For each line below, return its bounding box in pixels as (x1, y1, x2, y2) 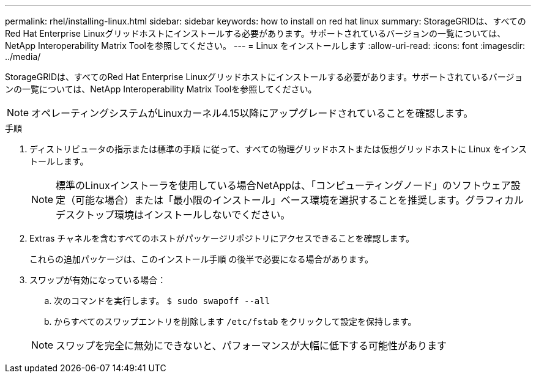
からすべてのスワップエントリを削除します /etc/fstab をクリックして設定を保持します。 (54, 316, 417, 327)
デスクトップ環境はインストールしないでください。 (56, 209, 291, 221)
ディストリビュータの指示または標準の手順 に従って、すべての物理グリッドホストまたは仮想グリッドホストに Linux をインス (29, 144, 527, 154)
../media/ (5, 51, 41, 62)
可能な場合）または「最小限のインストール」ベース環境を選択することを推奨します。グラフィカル (75, 194, 524, 206)
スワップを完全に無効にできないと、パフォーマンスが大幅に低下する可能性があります (56, 339, 447, 352)
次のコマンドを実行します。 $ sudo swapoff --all (54, 295, 270, 306)
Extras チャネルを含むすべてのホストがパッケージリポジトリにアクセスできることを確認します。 (29, 233, 415, 243)
